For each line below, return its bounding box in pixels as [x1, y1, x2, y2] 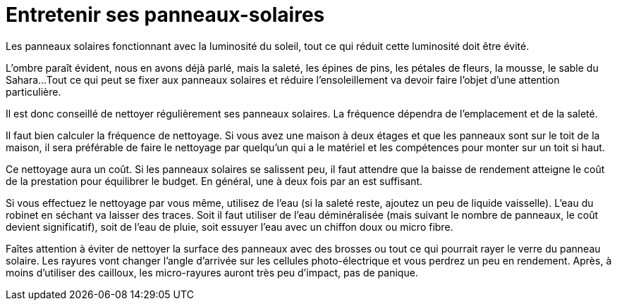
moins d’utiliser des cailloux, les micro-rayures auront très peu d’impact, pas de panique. [6, 266, 418, 279]
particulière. [6, 85, 61, 98]
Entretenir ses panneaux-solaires [6, 3, 325, 27]
